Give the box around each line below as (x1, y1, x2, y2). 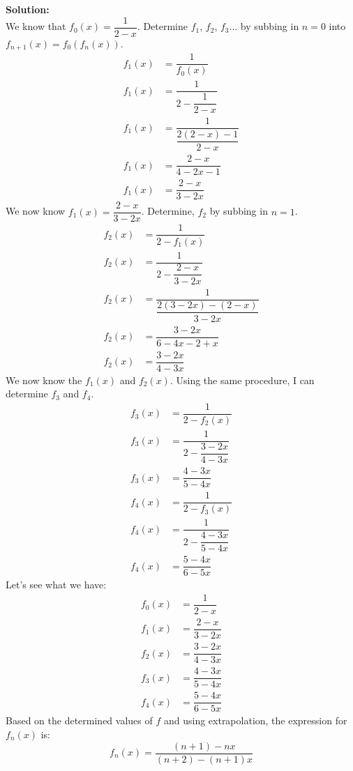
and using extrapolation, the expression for (163, 713, 347, 728)
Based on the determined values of (6, 713, 153, 728)
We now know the (6, 372, 82, 387)
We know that (6, 19, 66, 33)
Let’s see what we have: (6, 577, 107, 592)
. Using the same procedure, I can (170, 372, 315, 387)
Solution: (6, 2, 50, 16)
